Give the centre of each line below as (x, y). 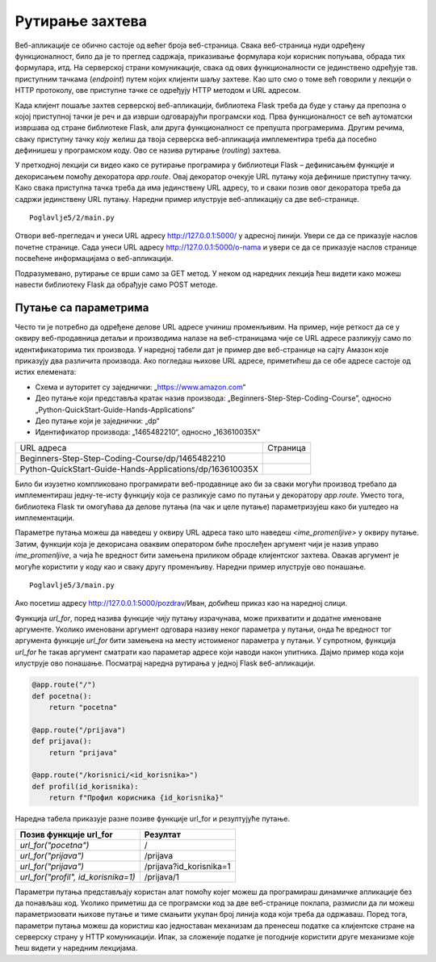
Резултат (163, 834)
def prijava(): (62, 741)
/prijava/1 (161, 876)
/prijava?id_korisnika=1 (187, 866)
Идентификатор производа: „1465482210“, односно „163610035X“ (148, 432)
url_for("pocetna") (55, 845)
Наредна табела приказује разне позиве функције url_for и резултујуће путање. (153, 819)
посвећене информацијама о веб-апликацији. (94, 258)
